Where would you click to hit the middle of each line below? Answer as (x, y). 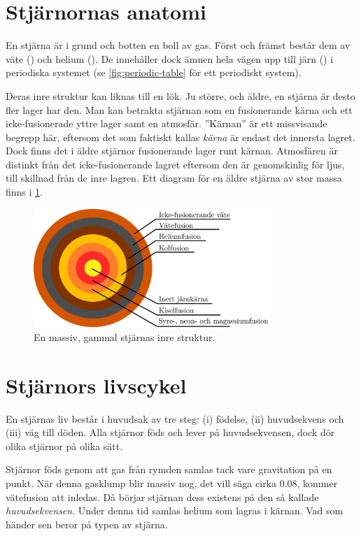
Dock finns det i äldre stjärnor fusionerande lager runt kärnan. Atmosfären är (172, 151)
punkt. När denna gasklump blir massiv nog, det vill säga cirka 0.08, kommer (172, 483)
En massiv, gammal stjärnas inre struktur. (125, 336)
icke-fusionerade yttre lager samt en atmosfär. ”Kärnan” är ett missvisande (167, 123)
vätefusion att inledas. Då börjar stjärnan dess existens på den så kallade (162, 497)
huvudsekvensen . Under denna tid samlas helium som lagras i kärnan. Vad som (175, 510)
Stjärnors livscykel (96, 385)
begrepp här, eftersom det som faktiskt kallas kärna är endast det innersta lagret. (180, 137)
